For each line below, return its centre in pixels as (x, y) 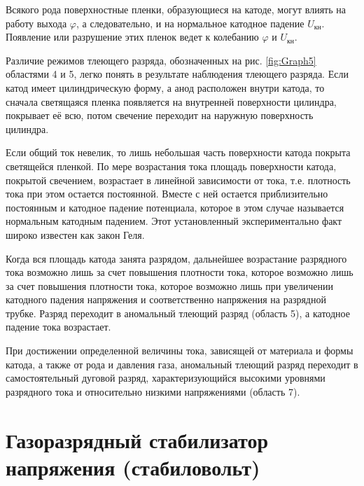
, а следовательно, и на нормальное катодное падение (190, 23)
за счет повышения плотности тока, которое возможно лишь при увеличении (169, 285)
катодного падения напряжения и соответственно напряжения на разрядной (166, 299)
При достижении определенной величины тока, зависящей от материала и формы (180, 350)
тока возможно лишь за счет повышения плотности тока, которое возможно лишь (180, 272)
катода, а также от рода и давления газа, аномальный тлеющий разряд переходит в (182, 364)
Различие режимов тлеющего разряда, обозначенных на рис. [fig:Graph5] (161, 60)
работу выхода (36, 23)
